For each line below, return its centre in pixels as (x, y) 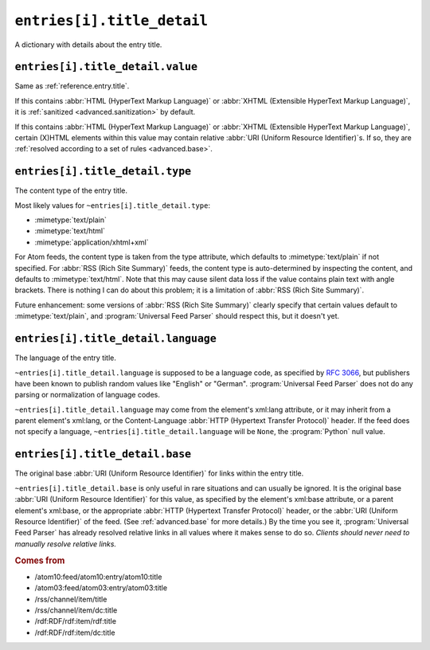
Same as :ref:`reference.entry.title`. (72, 86)
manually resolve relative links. (66, 544)
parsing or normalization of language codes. (88, 395)
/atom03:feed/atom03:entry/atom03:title (101, 588)
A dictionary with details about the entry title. (88, 45)
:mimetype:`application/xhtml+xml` (92, 242)
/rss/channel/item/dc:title (76, 610)
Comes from (40, 560)
